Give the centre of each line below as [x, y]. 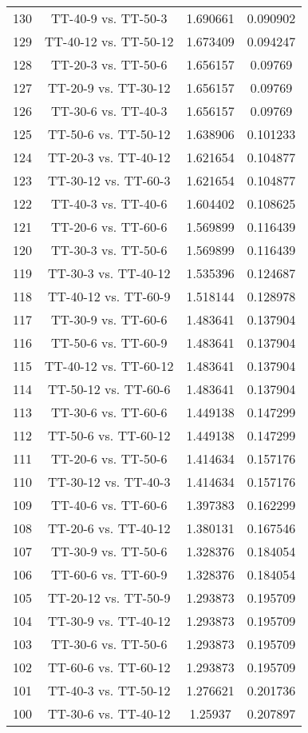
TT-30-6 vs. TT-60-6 [109, 412]
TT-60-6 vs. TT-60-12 [109, 667]
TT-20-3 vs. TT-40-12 [109, 157]
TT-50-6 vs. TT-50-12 [109, 134]
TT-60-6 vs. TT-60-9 [109, 574]
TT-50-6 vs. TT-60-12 [109, 435]
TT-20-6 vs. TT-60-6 [109, 227]
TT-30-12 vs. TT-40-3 [109, 482]
